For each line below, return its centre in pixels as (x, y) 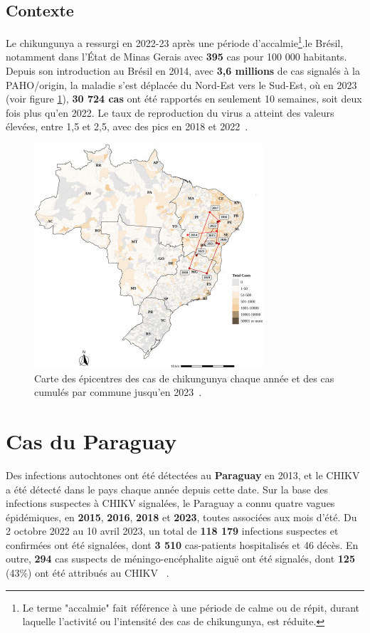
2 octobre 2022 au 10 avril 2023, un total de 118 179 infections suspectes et (172, 531)
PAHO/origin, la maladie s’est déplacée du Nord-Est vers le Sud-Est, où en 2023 (181, 84)
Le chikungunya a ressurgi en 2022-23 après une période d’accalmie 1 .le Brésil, (175, 42)
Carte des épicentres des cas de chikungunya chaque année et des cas (184, 378)
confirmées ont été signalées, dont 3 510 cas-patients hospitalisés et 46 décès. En (182, 544)
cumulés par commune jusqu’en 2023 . (118, 392)
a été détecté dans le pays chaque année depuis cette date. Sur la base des (167, 489)
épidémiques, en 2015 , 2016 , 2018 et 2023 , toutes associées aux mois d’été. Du (181, 517)
